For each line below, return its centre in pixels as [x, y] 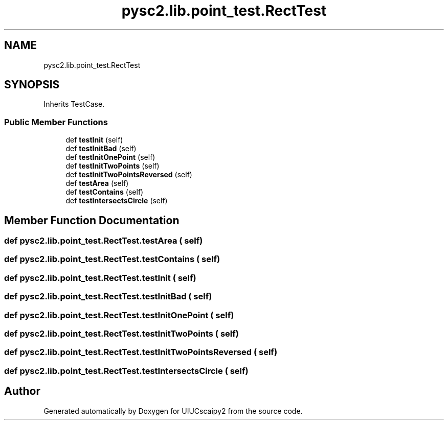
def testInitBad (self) [101, 149]
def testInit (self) [94, 140]
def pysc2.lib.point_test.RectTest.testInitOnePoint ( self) [119, 315]
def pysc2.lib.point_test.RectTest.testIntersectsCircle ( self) [126, 371]
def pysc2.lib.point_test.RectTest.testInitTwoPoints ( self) [121, 333]
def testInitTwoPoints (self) [113, 166]
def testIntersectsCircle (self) [117, 201]
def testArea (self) [97, 183]
